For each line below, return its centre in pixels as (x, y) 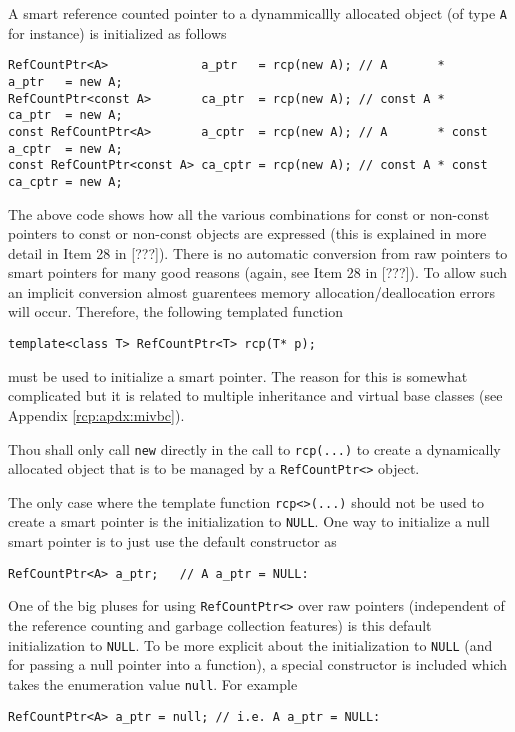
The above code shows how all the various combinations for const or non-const (249, 213)
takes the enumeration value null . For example (153, 683)
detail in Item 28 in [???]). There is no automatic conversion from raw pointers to (258, 252)
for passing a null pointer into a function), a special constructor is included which (258, 664)
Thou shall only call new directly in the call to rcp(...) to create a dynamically (254, 448)
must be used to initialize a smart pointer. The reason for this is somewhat (238, 375)
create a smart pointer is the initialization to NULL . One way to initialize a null (249, 521)
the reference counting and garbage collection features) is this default (220, 625)
